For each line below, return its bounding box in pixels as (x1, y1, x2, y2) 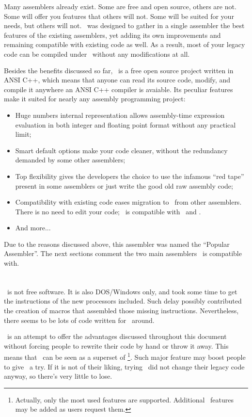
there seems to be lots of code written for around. (4, 315, 155, 325)
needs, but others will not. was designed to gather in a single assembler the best (4, 20, 245, 31)
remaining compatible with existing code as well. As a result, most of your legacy (4, 39, 245, 49)
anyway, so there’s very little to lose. (4, 371, 112, 381)
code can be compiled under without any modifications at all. (4, 48, 190, 59)
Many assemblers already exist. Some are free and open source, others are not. (4, 1, 236, 11)
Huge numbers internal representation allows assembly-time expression (15, 110, 225, 120)
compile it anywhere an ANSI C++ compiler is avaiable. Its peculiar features (4, 84, 233, 94)
